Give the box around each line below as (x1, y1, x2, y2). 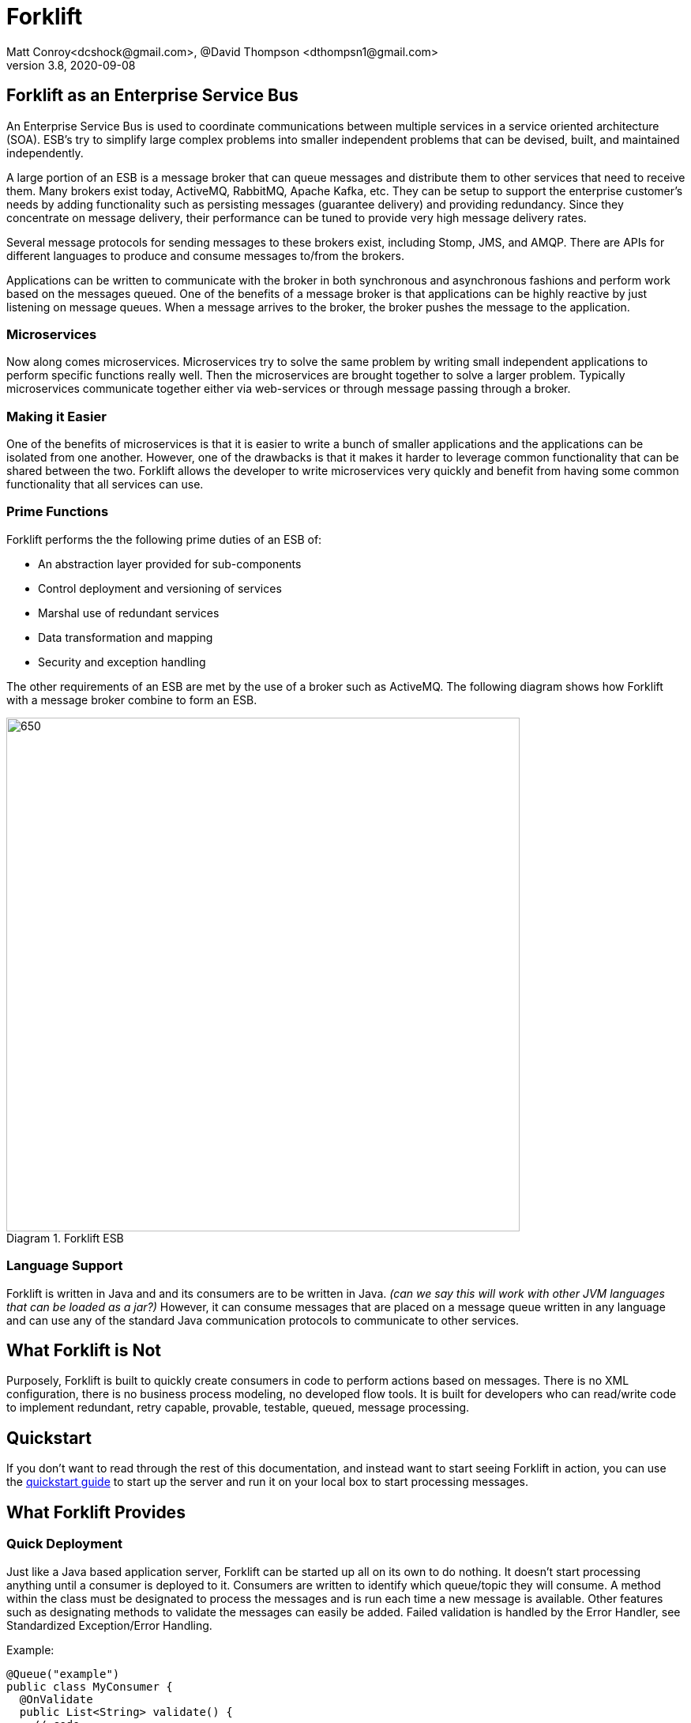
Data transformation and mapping (38, 630, 213, 644)
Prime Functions (6, 503, 109, 520)
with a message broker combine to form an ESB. (6, 692, 257, 707)
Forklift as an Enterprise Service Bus (6, 85, 299, 106)
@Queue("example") (6, 1667, 120, 1680)
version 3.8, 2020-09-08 (6, 58, 136, 72)
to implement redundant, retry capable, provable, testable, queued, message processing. (6, 1401, 470, 1415)
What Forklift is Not (6, 1340, 161, 1361)
